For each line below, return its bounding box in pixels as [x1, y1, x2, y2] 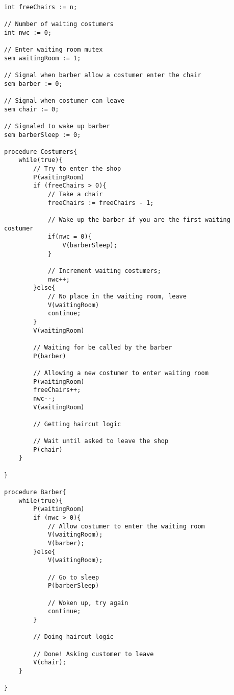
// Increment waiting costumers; [47, 267, 161, 274]
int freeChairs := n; [4, 3, 77, 11]
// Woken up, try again [47, 599, 128, 607]
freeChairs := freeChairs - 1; [47, 199, 154, 206]
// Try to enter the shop [33, 165, 121, 173]
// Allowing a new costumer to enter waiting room [33, 369, 209, 377]
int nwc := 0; [4, 29, 52, 36]
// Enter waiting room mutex [4, 45, 103, 53]
